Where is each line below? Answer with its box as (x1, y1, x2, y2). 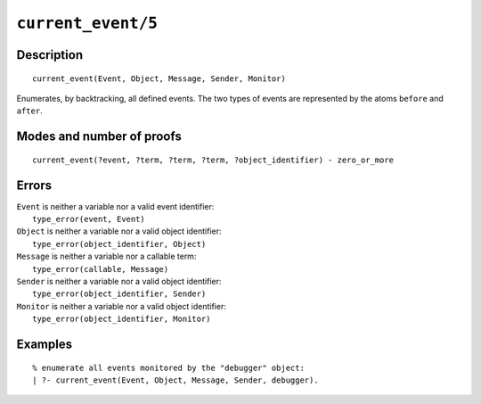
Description (16, 47, 84, 62)
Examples (16, 336, 73, 351)
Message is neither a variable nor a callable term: (16, 251, 197, 262)
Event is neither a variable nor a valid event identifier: (16, 201, 215, 211)
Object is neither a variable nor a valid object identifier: (16, 226, 222, 236)
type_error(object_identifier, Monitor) (32, 314, 211, 325)
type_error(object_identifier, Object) (32, 239, 207, 249)
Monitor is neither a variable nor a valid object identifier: (16, 301, 226, 311)
